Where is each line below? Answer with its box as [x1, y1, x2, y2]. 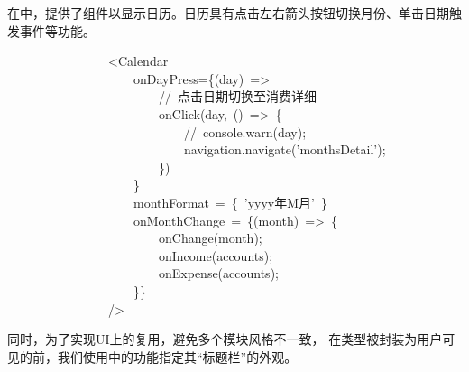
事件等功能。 [19, 21, 96, 40]
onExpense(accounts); [158, 264, 279, 283]
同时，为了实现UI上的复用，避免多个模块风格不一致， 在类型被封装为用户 [7, 330, 443, 349]
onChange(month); [158, 228, 262, 247]
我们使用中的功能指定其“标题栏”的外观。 [57, 347, 298, 366]
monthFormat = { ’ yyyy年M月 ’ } [133, 192, 327, 211]
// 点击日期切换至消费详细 [159, 87, 317, 106]
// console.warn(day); [184, 122, 307, 141]
